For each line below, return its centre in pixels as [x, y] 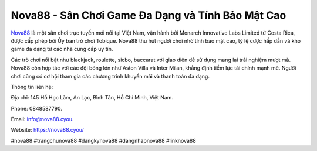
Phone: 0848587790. [37, 108]
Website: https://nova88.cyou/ [48, 130]
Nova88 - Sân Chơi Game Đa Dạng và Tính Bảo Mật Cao [149, 15]
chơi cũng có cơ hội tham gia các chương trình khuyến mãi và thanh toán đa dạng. [110, 76]
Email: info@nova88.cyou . [42, 119]
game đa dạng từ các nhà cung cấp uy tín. [62, 49]
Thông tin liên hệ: [32, 87]
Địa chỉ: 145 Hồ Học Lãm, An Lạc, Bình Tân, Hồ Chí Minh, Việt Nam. [92, 98]
